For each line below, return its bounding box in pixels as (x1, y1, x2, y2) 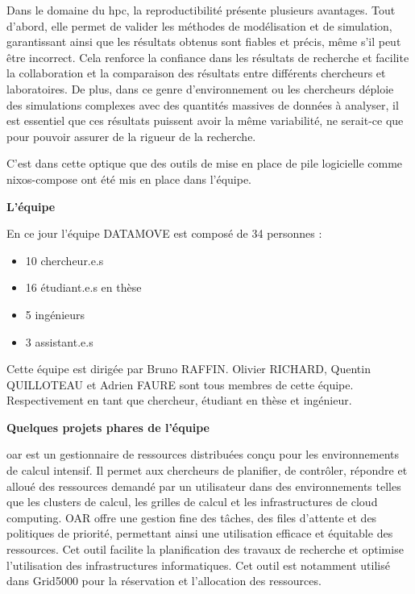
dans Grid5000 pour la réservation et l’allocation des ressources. (6, 572, 322, 589)
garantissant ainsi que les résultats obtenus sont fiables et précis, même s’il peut (6, 33, 401, 50)
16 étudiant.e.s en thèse (25, 279, 142, 296)
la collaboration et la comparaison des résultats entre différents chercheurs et (6, 64, 386, 81)
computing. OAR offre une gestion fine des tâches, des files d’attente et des (6, 509, 377, 525)
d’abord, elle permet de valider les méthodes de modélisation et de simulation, (6, 17, 392, 34)
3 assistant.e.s (25, 333, 93, 350)
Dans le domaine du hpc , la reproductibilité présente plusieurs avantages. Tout (6, 2, 396, 18)
